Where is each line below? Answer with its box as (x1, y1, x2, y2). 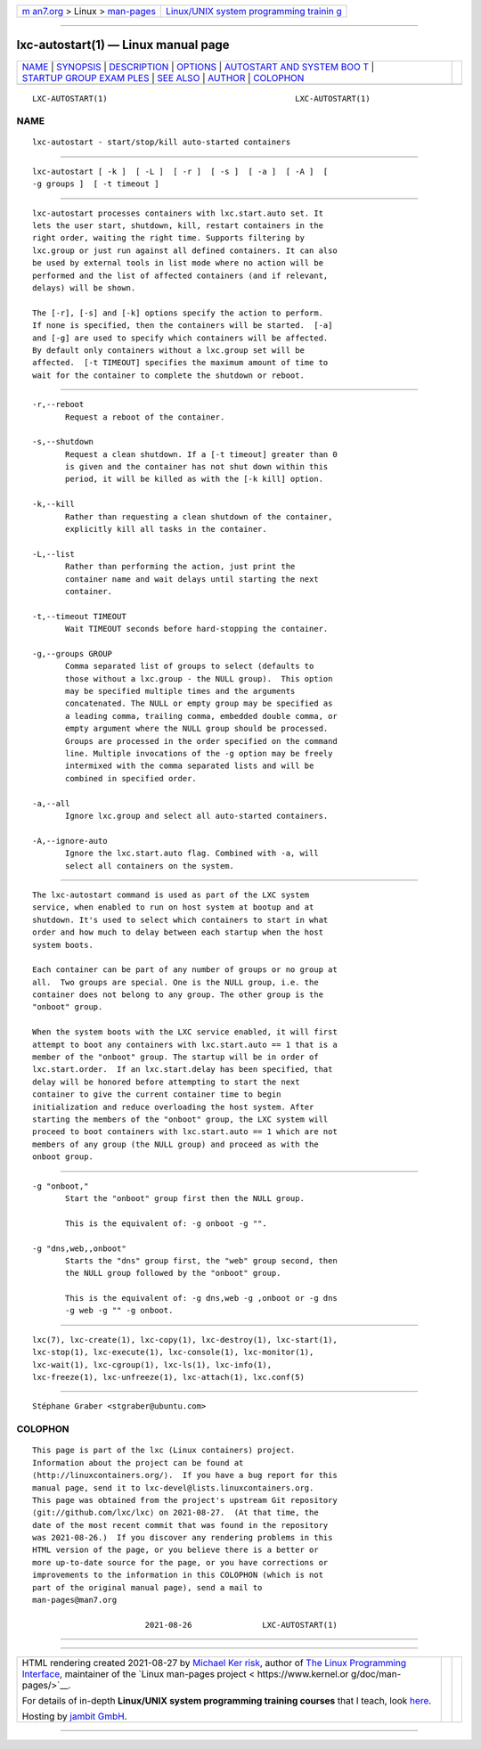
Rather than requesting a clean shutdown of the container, (65, 511, 333, 521)
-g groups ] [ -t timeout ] (32, 179, 159, 189)
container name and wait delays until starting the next (65, 574, 320, 584)
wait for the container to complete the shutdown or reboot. (32, 370, 305, 380)
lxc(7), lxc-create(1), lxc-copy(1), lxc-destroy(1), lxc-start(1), (32, 1335, 338, 1344)
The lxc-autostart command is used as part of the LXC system (32, 889, 310, 900)
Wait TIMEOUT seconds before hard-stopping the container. (65, 624, 329, 634)
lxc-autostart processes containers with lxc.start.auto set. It (32, 208, 324, 218)
